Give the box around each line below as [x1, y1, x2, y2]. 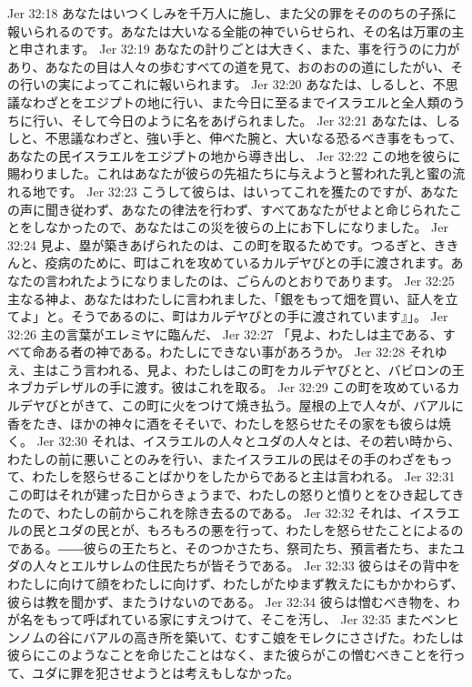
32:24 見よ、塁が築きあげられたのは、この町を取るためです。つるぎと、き [7, 235, 447, 254]
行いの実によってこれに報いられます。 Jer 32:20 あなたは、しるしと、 [19, 75, 433, 94]
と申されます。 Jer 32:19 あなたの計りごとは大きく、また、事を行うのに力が [7, 39, 460, 58]
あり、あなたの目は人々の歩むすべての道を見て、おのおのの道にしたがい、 [7, 56, 451, 76]
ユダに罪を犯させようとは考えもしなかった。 [32, 662, 300, 682]
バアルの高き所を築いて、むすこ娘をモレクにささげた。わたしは [83, 627, 464, 646]
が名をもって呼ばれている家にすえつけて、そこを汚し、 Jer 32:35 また [7, 610, 421, 629]
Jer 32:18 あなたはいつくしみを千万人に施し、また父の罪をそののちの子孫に [7, 4, 457, 22]
